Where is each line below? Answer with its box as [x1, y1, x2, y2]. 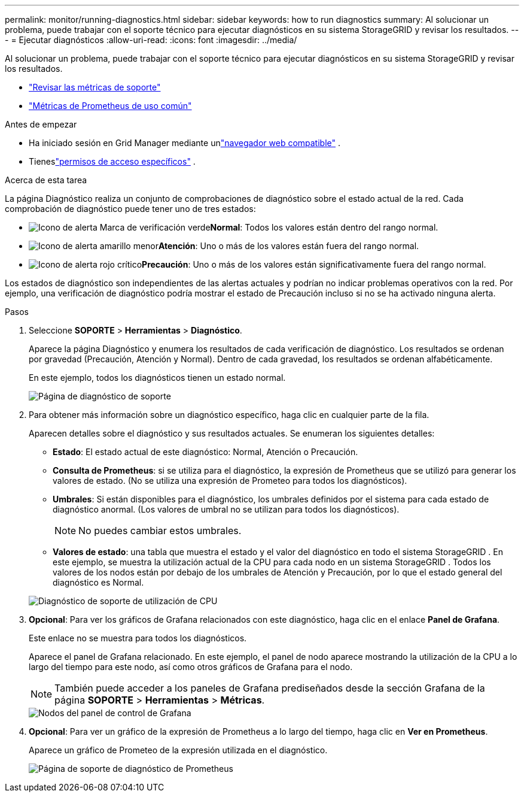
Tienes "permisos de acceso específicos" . [29, 156, 196, 166]
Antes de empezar [5, 119, 77, 129]
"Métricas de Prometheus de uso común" [29, 101, 192, 111]
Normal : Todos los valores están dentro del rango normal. [210, 222, 438, 232]
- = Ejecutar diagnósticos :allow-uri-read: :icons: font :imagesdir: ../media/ [5, 35, 297, 45]
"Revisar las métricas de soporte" [29, 82, 161, 92]
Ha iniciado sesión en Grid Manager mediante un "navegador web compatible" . [29, 138, 341, 148]
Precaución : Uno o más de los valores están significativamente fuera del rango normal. [142, 259, 486, 269]
